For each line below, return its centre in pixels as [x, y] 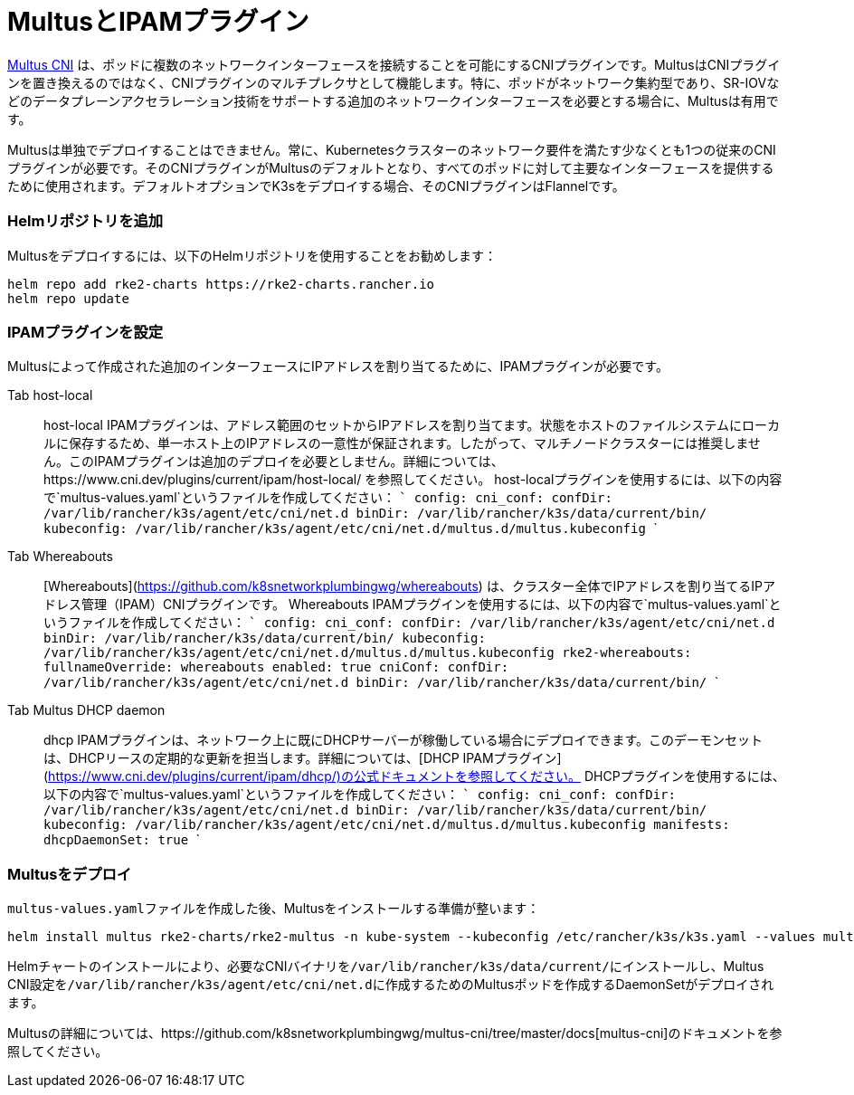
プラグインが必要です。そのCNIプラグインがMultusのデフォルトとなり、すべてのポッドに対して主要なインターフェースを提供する [391, 167]
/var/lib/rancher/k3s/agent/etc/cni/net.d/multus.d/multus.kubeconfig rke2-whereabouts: [368, 653]
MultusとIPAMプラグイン [158, 22]
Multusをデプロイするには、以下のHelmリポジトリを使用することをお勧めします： [252, 255]
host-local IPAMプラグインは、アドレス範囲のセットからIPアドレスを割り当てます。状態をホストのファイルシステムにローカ [412, 425]
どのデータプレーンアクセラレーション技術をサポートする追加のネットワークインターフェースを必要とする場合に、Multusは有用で [393, 100]
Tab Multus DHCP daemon [86, 710]
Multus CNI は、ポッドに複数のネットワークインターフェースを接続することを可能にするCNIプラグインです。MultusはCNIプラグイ [394, 64]
